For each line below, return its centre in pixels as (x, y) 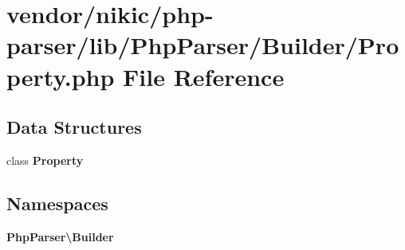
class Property (45, 160)
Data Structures (74, 127)
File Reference (204, 76)
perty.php (61, 76)
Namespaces (57, 203)
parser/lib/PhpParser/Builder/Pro (203, 45)
